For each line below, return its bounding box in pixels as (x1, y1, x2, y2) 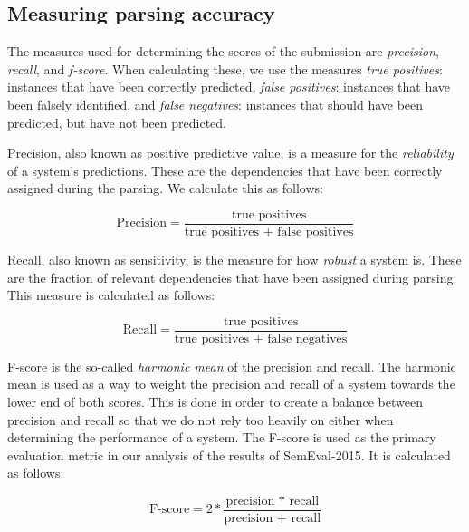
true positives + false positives (184, 226, 354, 239)
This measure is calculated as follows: (7, 285, 215, 305)
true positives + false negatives (174, 332, 348, 345)
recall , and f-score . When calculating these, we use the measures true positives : (7, 59, 443, 78)
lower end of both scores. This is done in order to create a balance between (7, 392, 423, 411)
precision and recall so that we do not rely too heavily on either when (7, 410, 394, 429)
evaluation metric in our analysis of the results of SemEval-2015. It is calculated (7, 445, 451, 464)
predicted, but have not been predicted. (7, 112, 226, 131)
